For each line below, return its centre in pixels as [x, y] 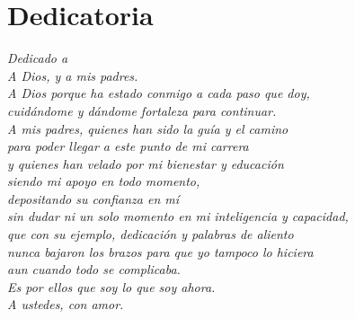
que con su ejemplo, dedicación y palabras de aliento [151, 234]
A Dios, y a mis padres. [73, 75]
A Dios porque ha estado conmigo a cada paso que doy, [159, 93]
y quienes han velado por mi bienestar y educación [146, 163]
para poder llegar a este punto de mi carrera [128, 146]
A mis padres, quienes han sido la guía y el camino [148, 128]
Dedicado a [38, 58]
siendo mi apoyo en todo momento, [104, 181]
